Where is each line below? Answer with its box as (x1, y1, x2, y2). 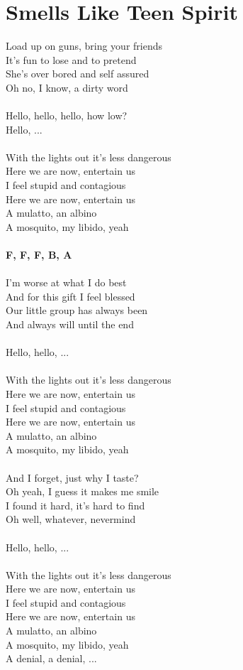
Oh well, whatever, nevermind (6, 512, 136, 526)
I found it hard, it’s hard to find (6, 497, 145, 512)
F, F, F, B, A (6, 247, 72, 262)
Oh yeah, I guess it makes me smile (6, 484, 159, 499)
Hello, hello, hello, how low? (6, 108, 128, 123)
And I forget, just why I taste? (6, 470, 139, 485)
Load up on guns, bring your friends (6, 38, 163, 53)
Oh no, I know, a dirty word (6, 80, 128, 94)
